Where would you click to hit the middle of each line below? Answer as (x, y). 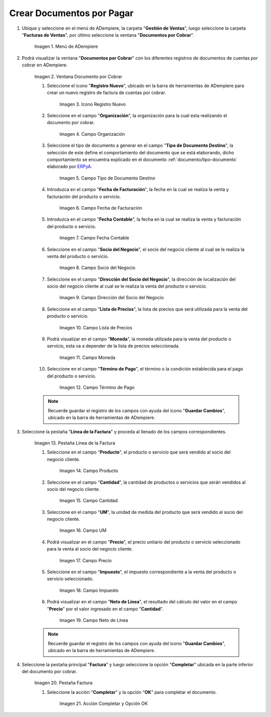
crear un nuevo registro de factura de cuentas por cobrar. (107, 93)
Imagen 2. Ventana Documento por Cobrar (78, 76)
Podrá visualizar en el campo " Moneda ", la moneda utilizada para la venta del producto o (139, 339)
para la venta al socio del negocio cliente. (90, 549)
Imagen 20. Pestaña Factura (63, 683)
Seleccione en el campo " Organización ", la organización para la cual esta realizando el (137, 116)
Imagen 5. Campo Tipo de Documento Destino (107, 178)
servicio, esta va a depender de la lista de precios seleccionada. (113, 346)
